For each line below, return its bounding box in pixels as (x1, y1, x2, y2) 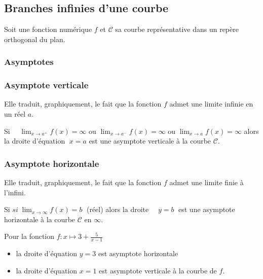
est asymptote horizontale (98, 248, 178, 259)
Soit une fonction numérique (4, 24, 92, 34)
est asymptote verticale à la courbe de (99, 265, 217, 275)
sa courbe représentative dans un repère (115, 24, 239, 34)
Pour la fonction (4, 231, 55, 241)
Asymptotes (4, 55, 54, 68)
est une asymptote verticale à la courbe (89, 135, 211, 146)
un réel (4, 109, 26, 119)
